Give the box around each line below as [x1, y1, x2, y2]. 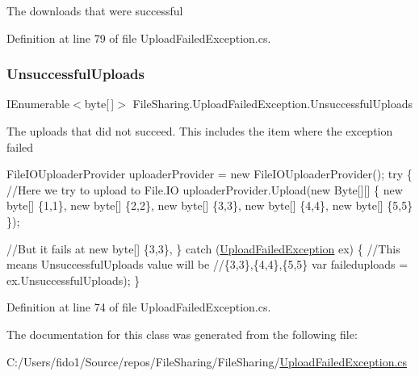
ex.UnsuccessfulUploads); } [6, 271, 140, 288]
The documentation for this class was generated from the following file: [6, 325, 358, 342]
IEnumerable [6, 95, 70, 112]
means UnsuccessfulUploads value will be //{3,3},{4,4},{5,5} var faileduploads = [6, 256, 409, 273]
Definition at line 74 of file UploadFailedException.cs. [6, 299, 271, 315]
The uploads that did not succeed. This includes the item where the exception [6, 123, 393, 139]
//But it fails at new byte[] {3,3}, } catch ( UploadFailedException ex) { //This [6, 240, 400, 257]
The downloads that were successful [6, 2, 183, 19]
